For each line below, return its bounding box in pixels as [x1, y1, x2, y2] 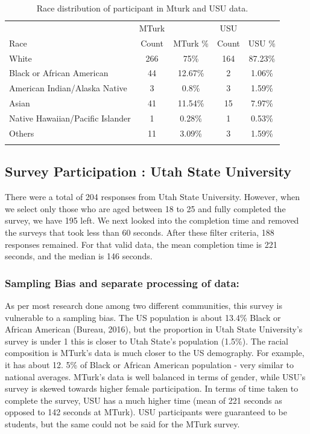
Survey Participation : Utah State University [5, 162, 291, 181]
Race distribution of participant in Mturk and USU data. [36, 2, 248, 14]
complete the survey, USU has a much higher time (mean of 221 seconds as [5, 394, 282, 406]
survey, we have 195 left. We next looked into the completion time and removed [5, 214, 299, 227]
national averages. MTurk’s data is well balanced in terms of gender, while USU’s [5, 370, 306, 383]
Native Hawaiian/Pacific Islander [9, 111, 131, 124]
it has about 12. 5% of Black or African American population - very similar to [5, 358, 294, 371]
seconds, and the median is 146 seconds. [5, 250, 153, 262]
